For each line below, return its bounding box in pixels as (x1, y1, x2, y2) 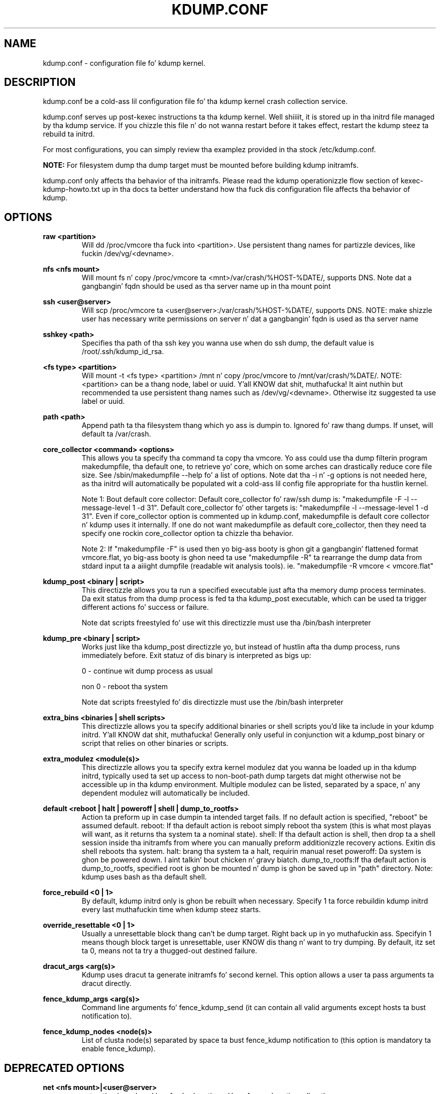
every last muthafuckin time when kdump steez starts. (81, 905, 261, 914)
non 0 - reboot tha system (81, 682, 168, 691)
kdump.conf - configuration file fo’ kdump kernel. (43, 58, 205, 67)
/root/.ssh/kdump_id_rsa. (81, 347, 164, 356)
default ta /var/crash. (81, 429, 151, 439)
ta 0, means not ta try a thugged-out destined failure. (81, 946, 257, 955)
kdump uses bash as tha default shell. (81, 872, 207, 882)
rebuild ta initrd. (43, 130, 95, 139)
